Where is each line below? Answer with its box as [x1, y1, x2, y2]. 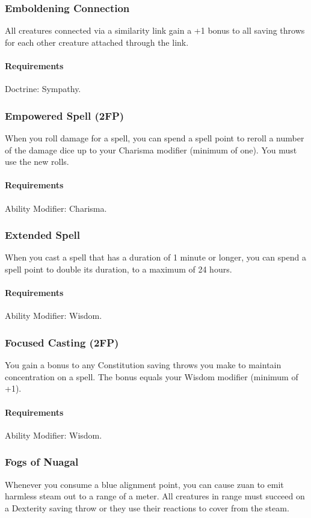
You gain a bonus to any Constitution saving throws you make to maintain [5, 359, 282, 371]
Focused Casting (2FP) [5, 335, 119, 350]
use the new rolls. [5, 155, 69, 168]
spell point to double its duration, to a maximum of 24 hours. [5, 263, 232, 275]
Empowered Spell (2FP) [5, 108, 125, 123]
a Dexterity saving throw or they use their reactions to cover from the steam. [5, 501, 289, 514]
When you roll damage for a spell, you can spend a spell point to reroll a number [5, 132, 304, 144]
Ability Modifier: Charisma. [5, 202, 107, 214]
